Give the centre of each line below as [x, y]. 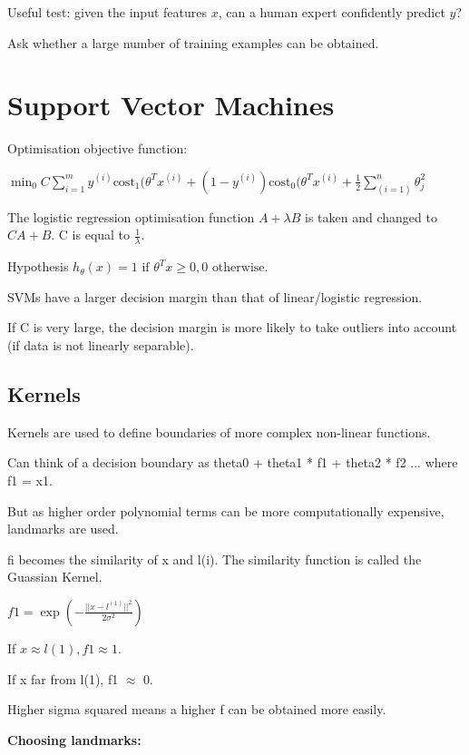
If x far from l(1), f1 [63, 678]
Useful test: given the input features [107, 12]
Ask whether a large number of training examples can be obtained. [193, 42]
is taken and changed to [371, 216]
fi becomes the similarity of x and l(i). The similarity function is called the [215, 559]
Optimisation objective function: [98, 148]
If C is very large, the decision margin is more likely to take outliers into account [232, 327]
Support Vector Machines [171, 105]
